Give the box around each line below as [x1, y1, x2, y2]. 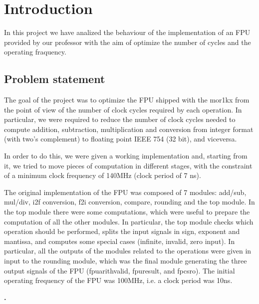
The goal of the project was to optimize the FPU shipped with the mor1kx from [4, 94, 250, 105]
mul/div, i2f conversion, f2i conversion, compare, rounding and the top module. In [4, 196, 255, 207]
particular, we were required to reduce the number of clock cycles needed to [4, 114, 236, 124]
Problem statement [4, 71, 105, 86]
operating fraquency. [4, 46, 66, 57]
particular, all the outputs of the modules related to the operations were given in [4, 245, 252, 256]
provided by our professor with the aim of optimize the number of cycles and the [4, 36, 251, 47]
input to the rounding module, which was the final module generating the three [4, 255, 247, 266]
